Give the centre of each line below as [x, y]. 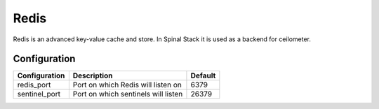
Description [93, 75]
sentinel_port [39, 94]
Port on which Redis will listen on [127, 85]
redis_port [34, 85]
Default [203, 75]
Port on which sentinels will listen [128, 94]
